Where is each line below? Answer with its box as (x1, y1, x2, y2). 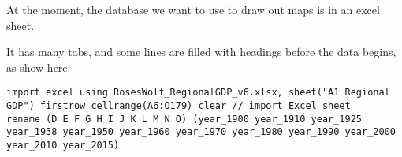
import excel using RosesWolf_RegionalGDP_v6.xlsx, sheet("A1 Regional (6, 87, 390, 99)
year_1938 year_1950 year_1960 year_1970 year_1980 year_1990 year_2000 (6, 126, 396, 138)
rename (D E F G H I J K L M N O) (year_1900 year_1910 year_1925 (6, 113, 363, 125)
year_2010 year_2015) (6, 140, 120, 151)
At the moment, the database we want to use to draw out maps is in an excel (6, 2, 380, 17)
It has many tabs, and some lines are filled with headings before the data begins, (6, 43, 396, 60)
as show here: (6, 58, 71, 75)
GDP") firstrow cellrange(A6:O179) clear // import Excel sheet (6, 100, 351, 112)
